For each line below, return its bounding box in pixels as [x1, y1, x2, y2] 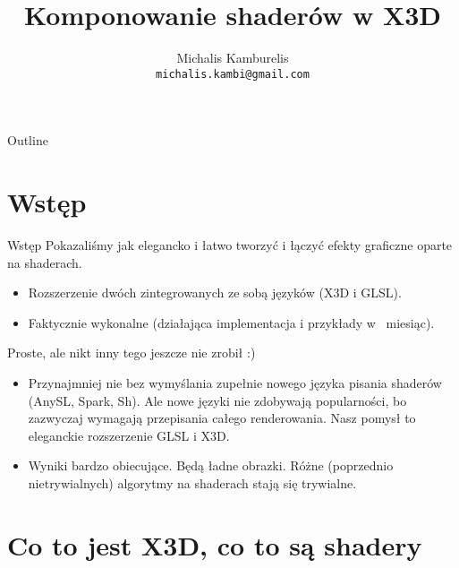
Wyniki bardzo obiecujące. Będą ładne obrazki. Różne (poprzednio [28, 456, 394, 475]
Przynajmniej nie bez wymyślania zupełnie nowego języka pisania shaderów [28, 374, 442, 392]
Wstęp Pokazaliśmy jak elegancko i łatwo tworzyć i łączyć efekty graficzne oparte [7, 236, 453, 254]
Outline [7, 131, 48, 150]
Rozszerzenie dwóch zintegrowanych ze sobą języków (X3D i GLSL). [28, 283, 402, 302]
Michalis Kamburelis [176, 48, 289, 67]
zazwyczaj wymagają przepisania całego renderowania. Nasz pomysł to [28, 409, 416, 427]
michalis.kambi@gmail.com [156, 67, 310, 81]
